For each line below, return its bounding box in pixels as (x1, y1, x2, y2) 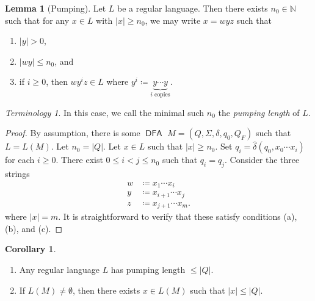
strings (5, 167, 30, 180)
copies (154, 92, 170, 98)
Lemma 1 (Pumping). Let (5, 2, 106, 14)
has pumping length (110, 263, 186, 276)
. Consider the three (225, 153, 300, 166)
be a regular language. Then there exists (117, 2, 268, 14)
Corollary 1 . (5, 242, 56, 255)
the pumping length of (218, 106, 300, 118)
